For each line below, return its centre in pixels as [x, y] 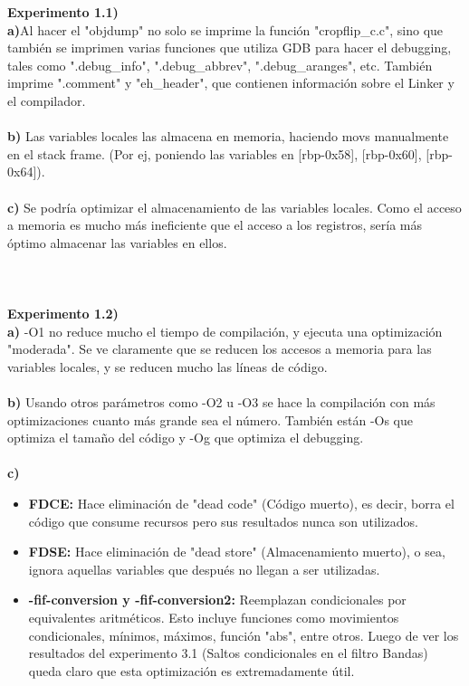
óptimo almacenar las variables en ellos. [117, 242]
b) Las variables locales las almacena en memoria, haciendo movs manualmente [228, 136]
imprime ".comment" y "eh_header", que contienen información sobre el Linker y [231, 83]
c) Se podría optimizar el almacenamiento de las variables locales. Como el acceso [234, 207]
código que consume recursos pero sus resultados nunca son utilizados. [223, 521]
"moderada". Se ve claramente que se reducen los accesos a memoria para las [220, 349]
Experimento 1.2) [63, 314]
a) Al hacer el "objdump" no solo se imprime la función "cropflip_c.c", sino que [225, 29]
